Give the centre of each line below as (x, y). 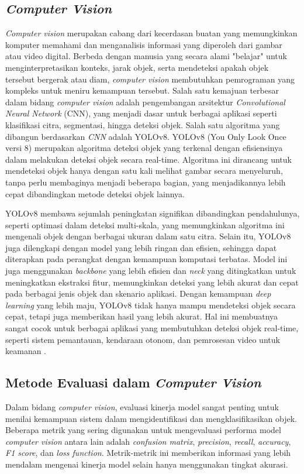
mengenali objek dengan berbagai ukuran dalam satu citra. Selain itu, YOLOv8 (148, 236)
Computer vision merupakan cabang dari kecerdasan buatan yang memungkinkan (151, 33)
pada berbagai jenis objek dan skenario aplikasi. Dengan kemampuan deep (138, 293)
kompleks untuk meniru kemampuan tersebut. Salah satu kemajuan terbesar (142, 90)
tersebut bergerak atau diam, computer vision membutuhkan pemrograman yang (150, 79)
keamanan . (26, 351)
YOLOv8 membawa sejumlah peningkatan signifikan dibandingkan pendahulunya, (153, 213)
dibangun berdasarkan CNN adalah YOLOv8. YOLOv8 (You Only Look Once (146, 136)
